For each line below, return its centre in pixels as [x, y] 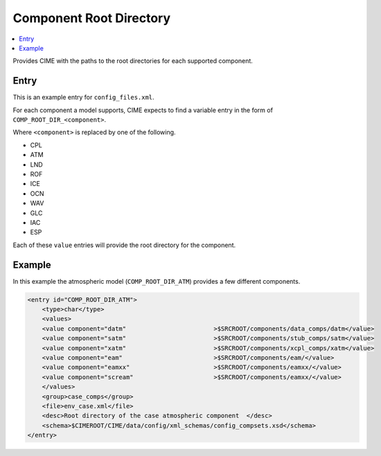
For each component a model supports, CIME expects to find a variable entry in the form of [143, 110]
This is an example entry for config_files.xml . [84, 98]
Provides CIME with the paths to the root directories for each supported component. [133, 61]
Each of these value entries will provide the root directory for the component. [124, 245]
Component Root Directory [92, 18]
